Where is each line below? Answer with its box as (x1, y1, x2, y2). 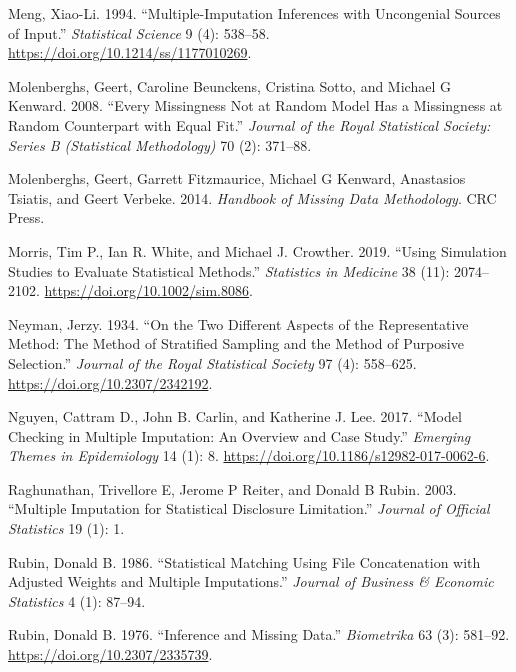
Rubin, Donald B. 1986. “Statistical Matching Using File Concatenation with (8, 551, 481, 572)
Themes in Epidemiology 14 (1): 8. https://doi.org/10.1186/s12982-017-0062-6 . (8, 445, 490, 466)
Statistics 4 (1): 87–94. (8, 590, 146, 611)
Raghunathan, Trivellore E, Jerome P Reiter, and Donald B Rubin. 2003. (8, 478, 457, 499)
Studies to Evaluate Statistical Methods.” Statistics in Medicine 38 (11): (8, 260, 450, 281)
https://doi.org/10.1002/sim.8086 (44, 280, 249, 301)
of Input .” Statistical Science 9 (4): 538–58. (8, 22, 270, 43)
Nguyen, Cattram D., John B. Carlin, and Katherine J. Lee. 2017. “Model (8, 406, 462, 427)
